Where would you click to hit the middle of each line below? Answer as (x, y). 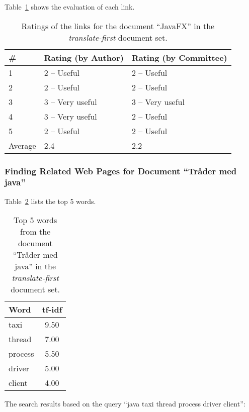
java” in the (35, 266)
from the (35, 232)
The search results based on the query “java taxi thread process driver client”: (125, 404)
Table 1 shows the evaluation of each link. (70, 7)
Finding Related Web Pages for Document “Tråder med (121, 171)
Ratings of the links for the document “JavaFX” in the (118, 26)
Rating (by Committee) (179, 57)
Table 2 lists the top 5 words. (50, 201)
